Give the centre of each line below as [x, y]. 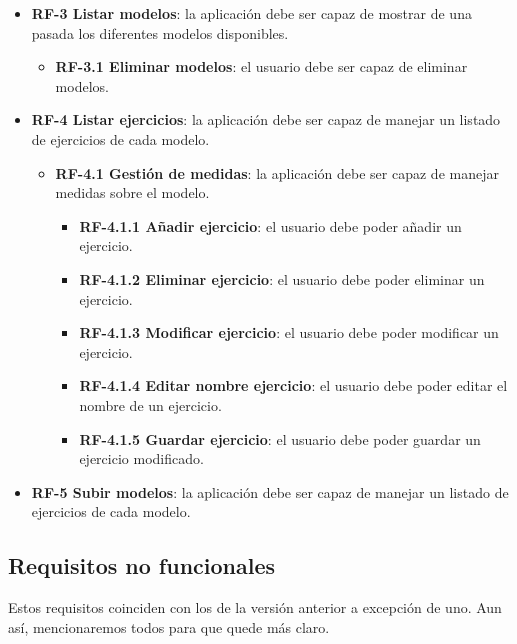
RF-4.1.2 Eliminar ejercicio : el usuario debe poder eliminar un [282, 278]
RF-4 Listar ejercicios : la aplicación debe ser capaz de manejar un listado [266, 119]
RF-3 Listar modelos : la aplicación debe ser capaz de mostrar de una [251, 13]
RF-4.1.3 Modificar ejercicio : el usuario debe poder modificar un [289, 332]
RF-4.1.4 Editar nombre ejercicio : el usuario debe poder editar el [293, 385]
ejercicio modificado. [141, 458]
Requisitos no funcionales [142, 565]
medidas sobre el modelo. [132, 192]
